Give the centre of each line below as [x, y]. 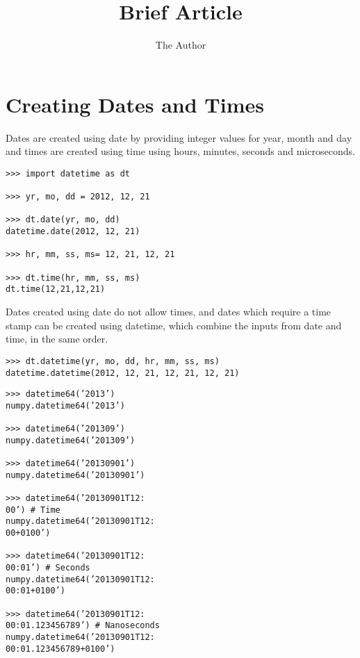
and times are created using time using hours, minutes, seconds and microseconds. [180, 151]
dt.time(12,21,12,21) [56, 289]
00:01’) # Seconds [48, 568]
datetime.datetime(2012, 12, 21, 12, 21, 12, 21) [123, 373]
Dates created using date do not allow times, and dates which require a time [169, 312]
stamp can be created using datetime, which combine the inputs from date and [174, 325]
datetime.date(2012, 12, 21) [73, 232]
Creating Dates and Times [135, 104]
